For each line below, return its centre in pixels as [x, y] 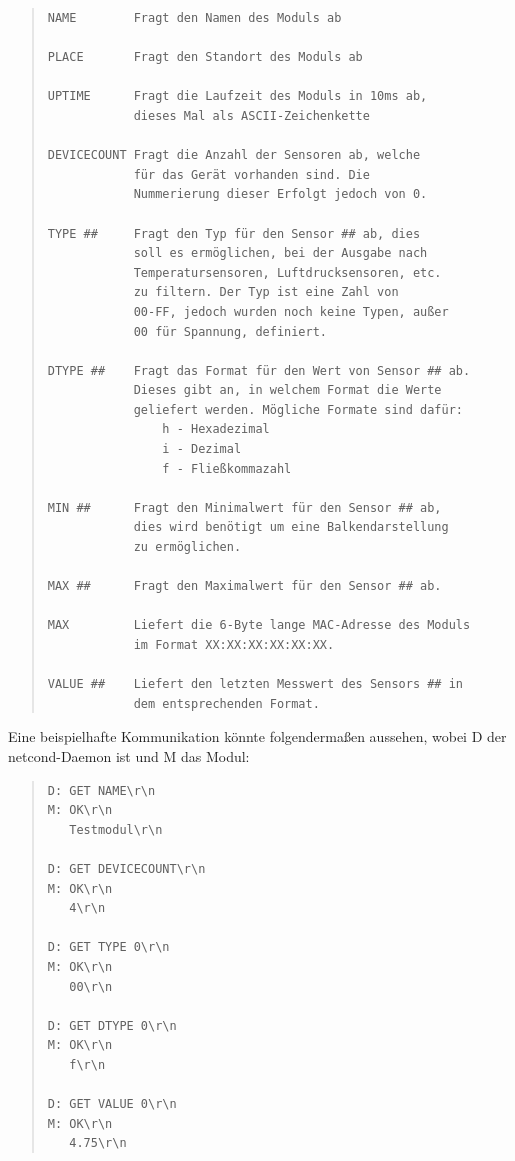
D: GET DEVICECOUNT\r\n [126, 868]
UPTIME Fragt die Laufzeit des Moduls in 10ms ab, [237, 96]
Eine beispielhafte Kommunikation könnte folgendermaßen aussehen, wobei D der [257, 736]
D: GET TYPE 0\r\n [108, 947]
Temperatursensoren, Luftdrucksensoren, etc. [287, 272]
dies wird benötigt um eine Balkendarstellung [291, 527]
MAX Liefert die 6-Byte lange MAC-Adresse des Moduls [259, 625]
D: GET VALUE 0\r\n [112, 1104]
